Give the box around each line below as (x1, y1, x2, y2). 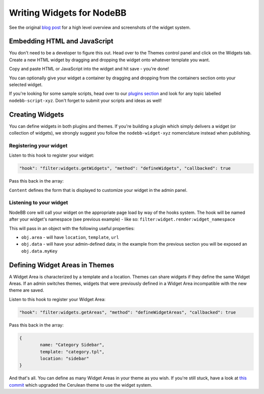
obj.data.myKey (21, 248, 58, 254)
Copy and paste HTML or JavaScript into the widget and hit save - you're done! (9, 66, 169, 72)
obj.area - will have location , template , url (21, 234, 119, 240)
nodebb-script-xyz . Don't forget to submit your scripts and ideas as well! (9, 97, 162, 103)
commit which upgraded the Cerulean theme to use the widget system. (9, 382, 153, 388)
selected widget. (9, 82, 43, 88)
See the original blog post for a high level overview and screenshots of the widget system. (9, 24, 191, 30)
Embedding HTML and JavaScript (9, 37, 113, 46)
